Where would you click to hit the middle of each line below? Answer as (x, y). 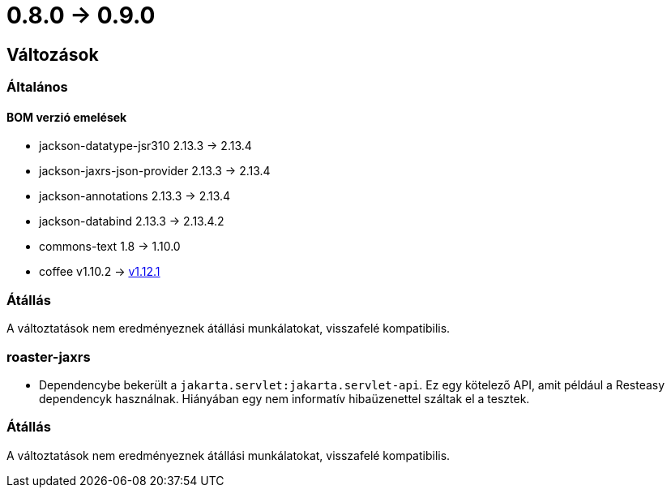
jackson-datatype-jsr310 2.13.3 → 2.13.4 (145, 146)
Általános (37, 87)
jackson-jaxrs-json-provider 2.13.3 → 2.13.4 (155, 171)
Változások (53, 54)
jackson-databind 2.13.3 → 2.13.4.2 (132, 221)
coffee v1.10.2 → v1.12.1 (100, 272)
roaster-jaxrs (49, 357)
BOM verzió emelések (67, 117)
